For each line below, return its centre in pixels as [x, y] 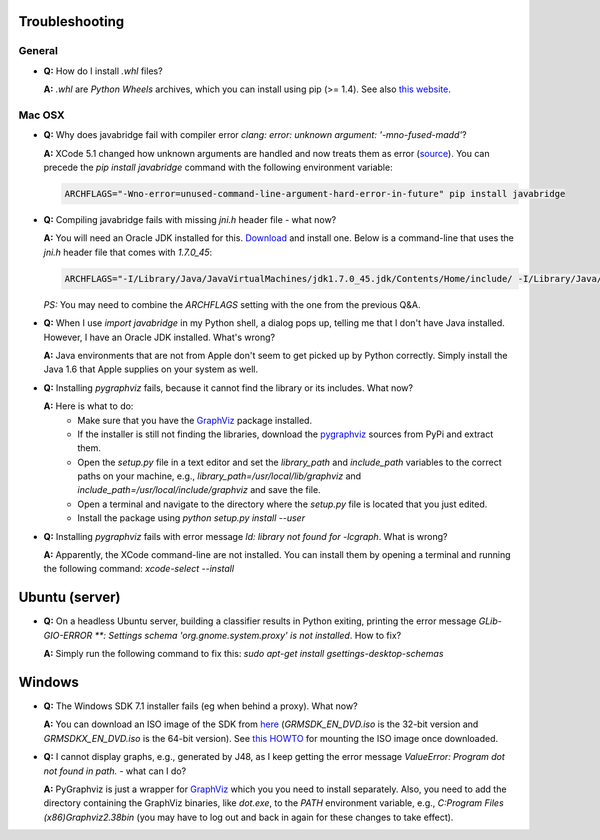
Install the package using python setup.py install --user [191, 518]
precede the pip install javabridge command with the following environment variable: [218, 167]
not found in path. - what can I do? [115, 771]
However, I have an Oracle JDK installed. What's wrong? [159, 337]
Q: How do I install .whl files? [103, 71]
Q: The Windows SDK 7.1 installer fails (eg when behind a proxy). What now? [201, 706]
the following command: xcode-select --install [139, 569]
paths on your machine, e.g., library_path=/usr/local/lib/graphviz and [219, 476]
